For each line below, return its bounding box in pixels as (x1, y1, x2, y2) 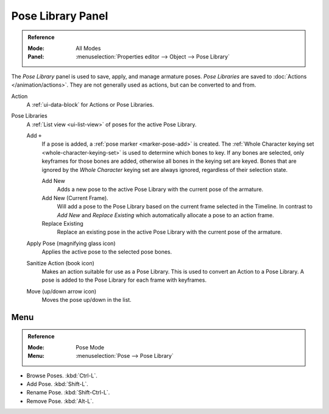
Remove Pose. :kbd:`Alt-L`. (26, 397, 94, 405)
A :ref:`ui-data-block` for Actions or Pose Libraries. (26, 101, 155, 108)
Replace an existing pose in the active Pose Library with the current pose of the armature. (57, 229, 283, 236)
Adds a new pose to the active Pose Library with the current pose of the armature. (57, 186, 264, 193)
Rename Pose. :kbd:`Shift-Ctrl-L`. (26, 389, 110, 396)
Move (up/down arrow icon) (26, 287, 97, 295)
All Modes (76, 45, 101, 52)
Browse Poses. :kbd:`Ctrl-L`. (26, 372, 97, 379)
